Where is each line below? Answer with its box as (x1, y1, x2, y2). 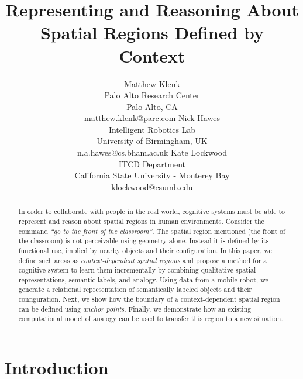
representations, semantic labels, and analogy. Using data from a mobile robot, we (18, 274, 268, 284)
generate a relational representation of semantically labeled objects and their (18, 284, 252, 294)
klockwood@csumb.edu (111, 180, 193, 192)
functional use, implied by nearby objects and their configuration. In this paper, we (18, 245, 272, 255)
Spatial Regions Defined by (40, 20, 264, 44)
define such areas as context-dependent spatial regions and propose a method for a (18, 255, 267, 265)
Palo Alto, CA (126, 100, 178, 112)
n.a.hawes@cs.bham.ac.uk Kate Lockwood (77, 146, 227, 159)
